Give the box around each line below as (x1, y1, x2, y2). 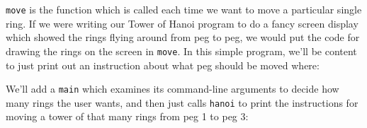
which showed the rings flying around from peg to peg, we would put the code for (6, 30, 360, 45)
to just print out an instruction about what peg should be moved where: (6, 57, 320, 72)
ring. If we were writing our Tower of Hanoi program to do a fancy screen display (6, 16, 358, 30)
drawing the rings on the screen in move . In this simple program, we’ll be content (6, 43, 357, 58)
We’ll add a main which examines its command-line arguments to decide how (6, 81, 339, 96)
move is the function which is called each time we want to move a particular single (6, 2, 362, 16)
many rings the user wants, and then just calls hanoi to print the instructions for (6, 95, 358, 110)
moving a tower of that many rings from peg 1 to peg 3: (6, 109, 249, 124)
